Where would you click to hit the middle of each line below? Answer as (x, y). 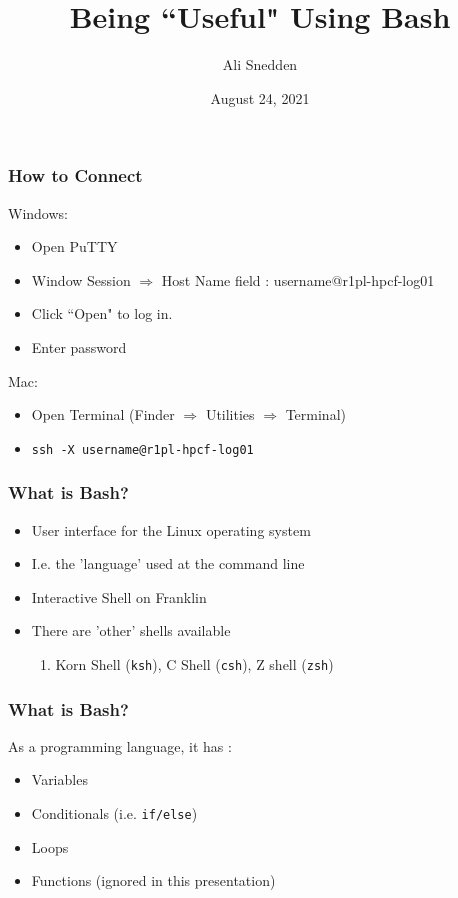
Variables (59, 779)
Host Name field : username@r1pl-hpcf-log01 (298, 279)
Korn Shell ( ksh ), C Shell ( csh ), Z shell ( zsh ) (194, 664)
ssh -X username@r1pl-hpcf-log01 (142, 449)
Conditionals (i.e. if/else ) (114, 813)
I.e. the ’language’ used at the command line (168, 563)
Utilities (230, 414)
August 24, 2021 (260, 97)
